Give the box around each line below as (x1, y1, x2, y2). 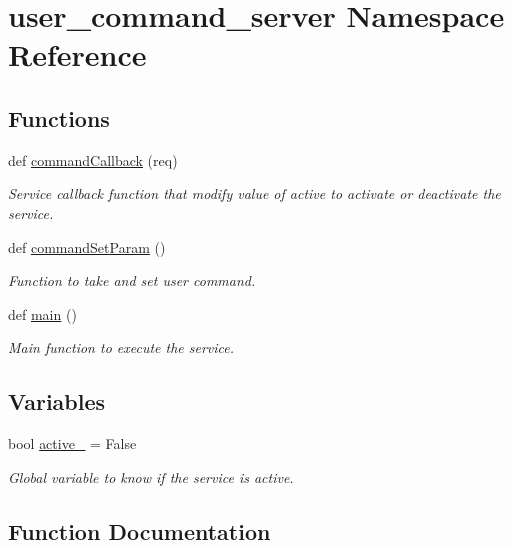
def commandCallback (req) (8, 149, 178, 170)
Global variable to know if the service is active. (8, 466, 294, 487)
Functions (8, 102, 110, 133)
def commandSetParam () (8, 236, 166, 257)
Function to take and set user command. (8, 270, 256, 291)
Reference (8, 34, 147, 75)
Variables (8, 386, 106, 417)
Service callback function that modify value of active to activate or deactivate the (8, 183, 501, 204)
